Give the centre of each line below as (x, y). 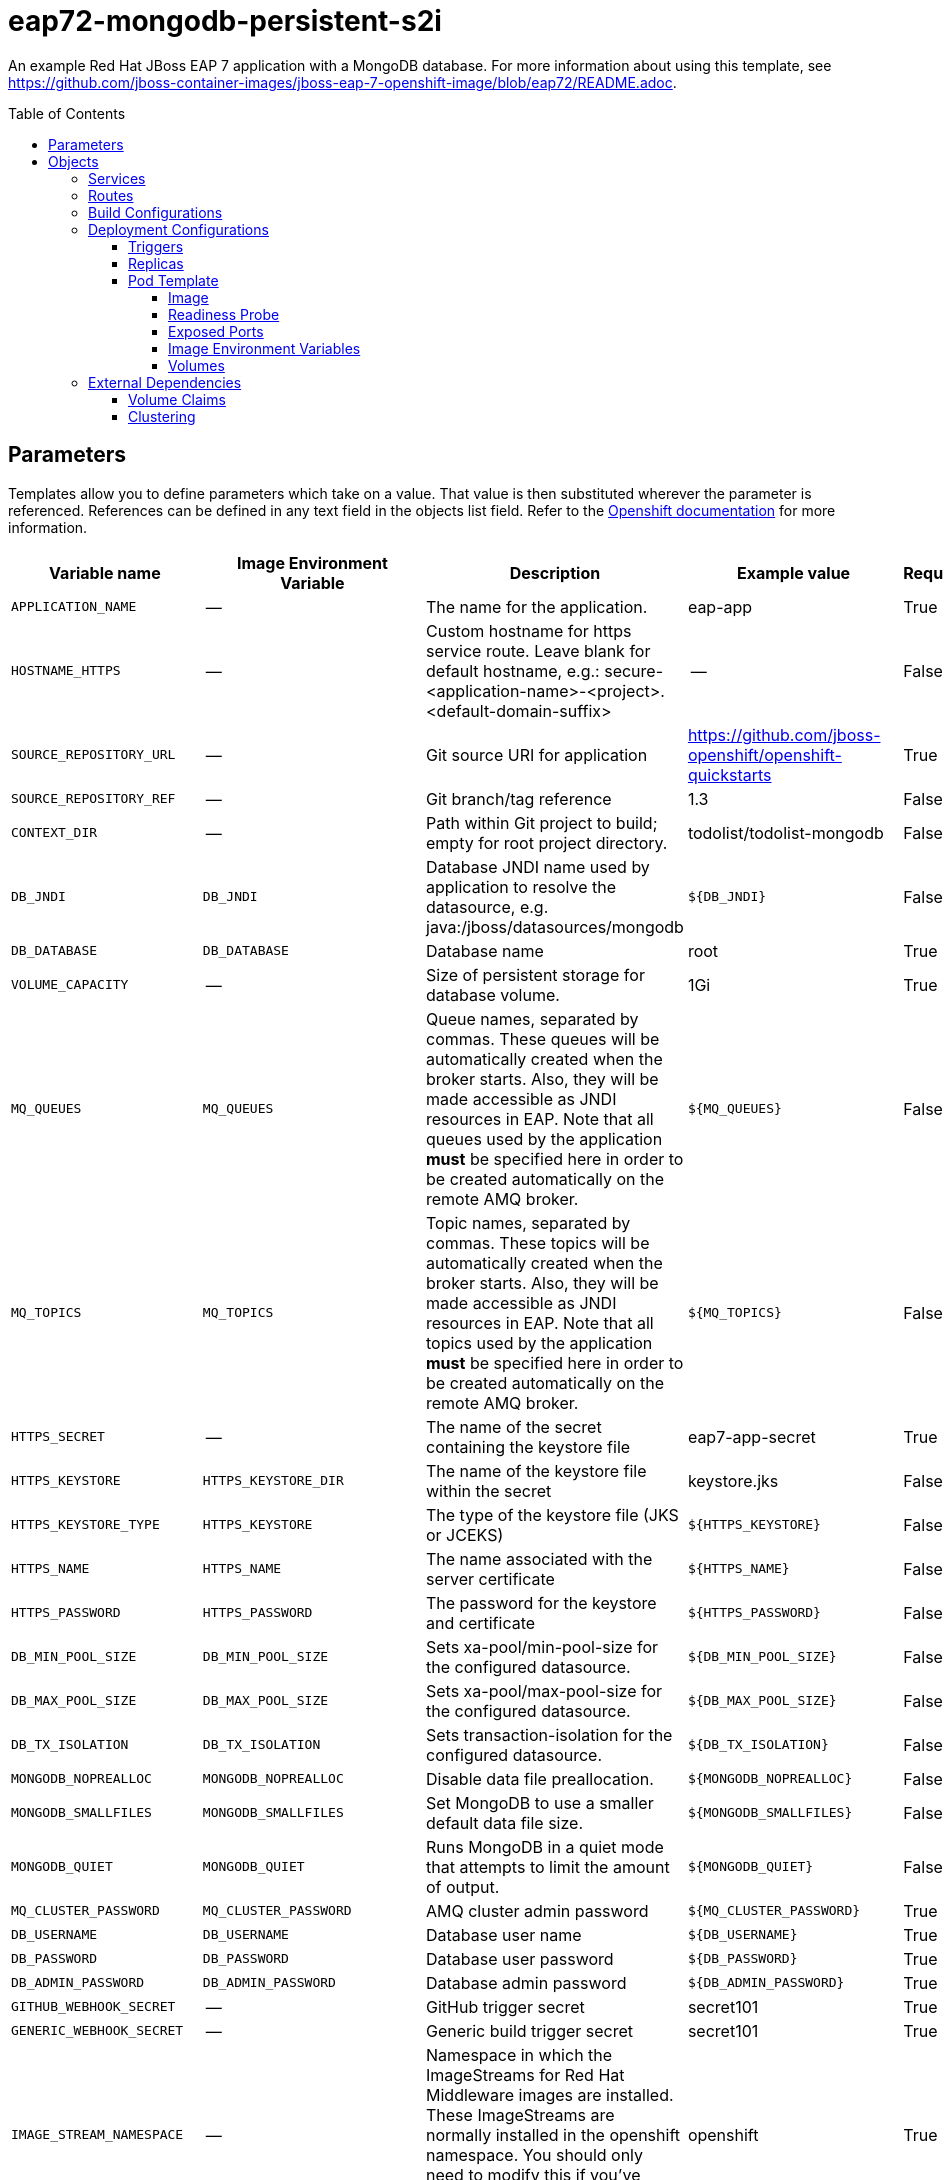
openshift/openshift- (764, 754)
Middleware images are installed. (550, 2094)
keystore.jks (733, 1480)
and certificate (481, 1622)
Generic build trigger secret (530, 2030)
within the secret (489, 1490)
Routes (111, 195)
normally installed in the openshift (553, 2134)
